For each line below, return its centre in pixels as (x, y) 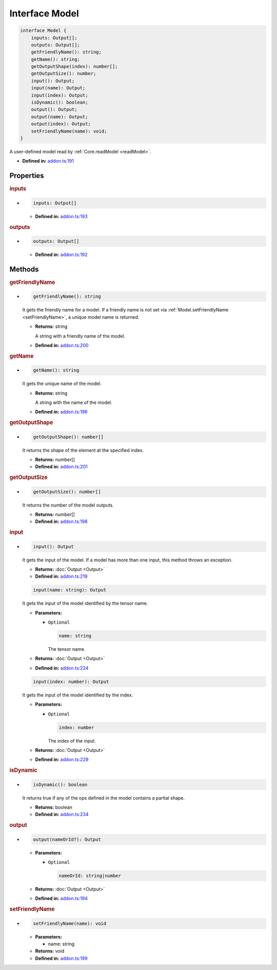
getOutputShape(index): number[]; (74, 66)
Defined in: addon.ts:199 (61, 958)
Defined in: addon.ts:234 (62, 814)
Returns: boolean (54, 807)
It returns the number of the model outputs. (68, 505)
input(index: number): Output (71, 682)
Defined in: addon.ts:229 (62, 760)
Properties (27, 176)
